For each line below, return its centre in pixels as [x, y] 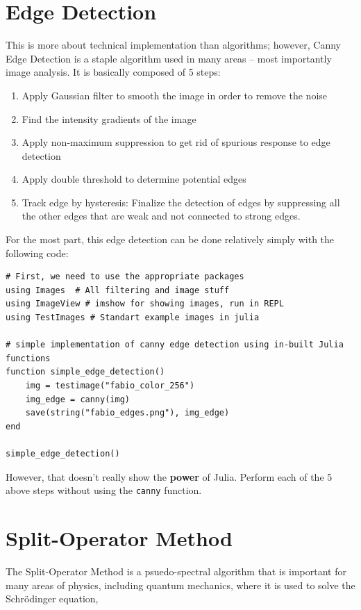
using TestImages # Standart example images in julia [133, 318]
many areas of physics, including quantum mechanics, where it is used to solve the [180, 585]
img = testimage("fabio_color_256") [110, 386]
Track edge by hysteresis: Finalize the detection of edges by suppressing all [181, 202]
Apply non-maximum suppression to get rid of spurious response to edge [176, 142]
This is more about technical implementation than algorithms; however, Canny [173, 45]
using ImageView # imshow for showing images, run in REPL [145, 304]
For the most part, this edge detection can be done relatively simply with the [170, 239]
